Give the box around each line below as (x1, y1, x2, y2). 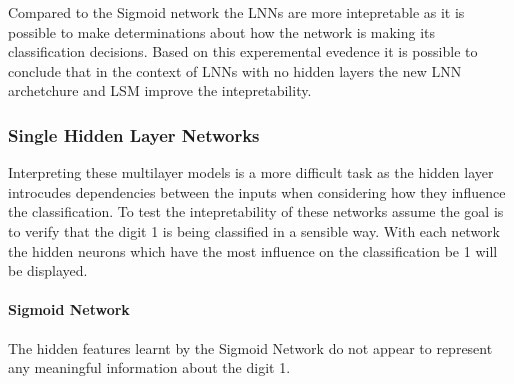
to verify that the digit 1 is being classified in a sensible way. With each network (8, 220, 500, 241)
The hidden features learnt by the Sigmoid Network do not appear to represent (8, 337, 493, 358)
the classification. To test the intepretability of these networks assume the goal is (8, 201, 504, 222)
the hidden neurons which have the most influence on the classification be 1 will (8, 240, 498, 261)
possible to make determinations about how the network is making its (8, 21, 436, 42)
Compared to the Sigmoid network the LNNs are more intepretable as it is (8, 2, 465, 22)
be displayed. (8, 260, 88, 281)
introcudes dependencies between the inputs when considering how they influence (8, 181, 506, 202)
